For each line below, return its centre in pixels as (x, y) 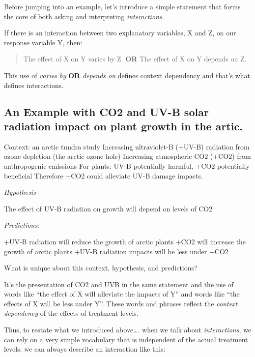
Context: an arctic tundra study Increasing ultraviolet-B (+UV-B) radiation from (127, 146)
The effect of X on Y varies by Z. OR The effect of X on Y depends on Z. (135, 59)
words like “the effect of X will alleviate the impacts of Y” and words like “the (122, 294)
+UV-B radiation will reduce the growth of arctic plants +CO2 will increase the (125, 241)
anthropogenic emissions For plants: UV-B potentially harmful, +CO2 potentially (127, 165)
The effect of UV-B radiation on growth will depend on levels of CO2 (108, 208)
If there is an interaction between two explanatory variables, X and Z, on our (120, 33)
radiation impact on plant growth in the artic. (123, 126)
